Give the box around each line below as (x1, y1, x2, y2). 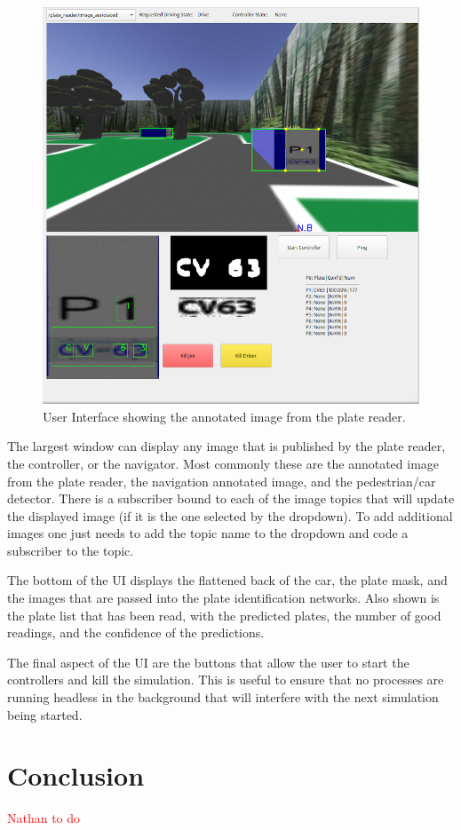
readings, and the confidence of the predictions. (7, 623, 265, 642)
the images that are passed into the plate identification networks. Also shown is (7, 589, 440, 607)
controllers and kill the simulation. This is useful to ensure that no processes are (7, 670, 444, 689)
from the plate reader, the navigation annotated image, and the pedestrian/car (7, 471, 436, 490)
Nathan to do (7, 809, 81, 827)
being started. (7, 705, 83, 723)
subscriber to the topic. (7, 541, 134, 559)
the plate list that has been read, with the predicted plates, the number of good (7, 605, 441, 624)
